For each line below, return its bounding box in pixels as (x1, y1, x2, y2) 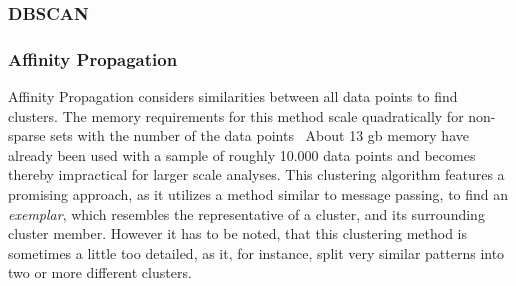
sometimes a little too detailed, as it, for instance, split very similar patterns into (8, 242, 505, 263)
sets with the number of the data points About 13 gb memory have (50, 125, 469, 146)
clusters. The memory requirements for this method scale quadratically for (8, 105, 464, 126)
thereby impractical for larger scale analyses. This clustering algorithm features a (8, 164, 505, 185)
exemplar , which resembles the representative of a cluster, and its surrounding (8, 203, 485, 224)
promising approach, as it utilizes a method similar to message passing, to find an (8, 184, 509, 205)
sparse (8, 125, 46, 146)
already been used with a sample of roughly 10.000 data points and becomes (8, 144, 476, 165)
